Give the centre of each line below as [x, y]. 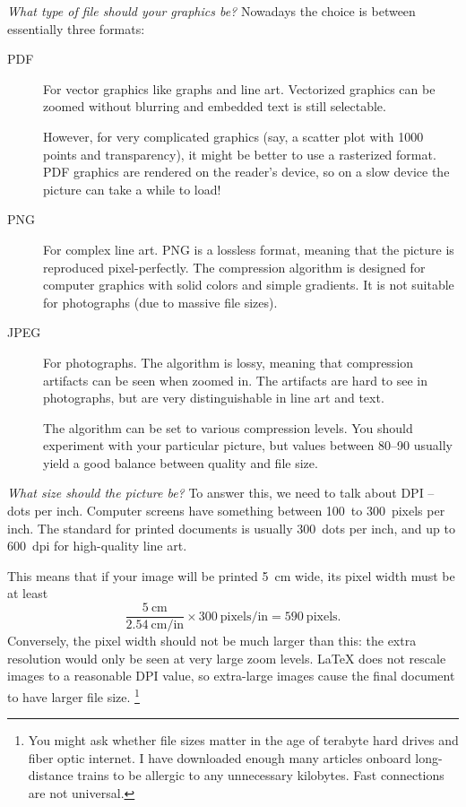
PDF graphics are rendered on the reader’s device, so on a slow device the [246, 172]
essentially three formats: [76, 28]
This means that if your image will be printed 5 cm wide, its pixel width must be [231, 575]
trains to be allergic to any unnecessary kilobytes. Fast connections [261, 775]
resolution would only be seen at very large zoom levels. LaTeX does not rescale [227, 658]
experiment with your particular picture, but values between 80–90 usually [248, 445]
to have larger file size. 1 [73, 695]
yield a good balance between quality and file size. [181, 462]
